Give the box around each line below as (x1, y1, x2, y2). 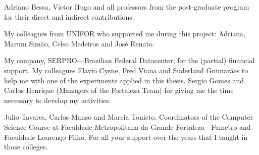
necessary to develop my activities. (4, 94, 111, 105)
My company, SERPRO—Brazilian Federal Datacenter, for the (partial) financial (4, 55, 255, 66)
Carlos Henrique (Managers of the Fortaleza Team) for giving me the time (4, 85, 234, 95)
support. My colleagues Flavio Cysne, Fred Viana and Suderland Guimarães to (4, 65, 248, 75)
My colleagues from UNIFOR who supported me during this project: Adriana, (4, 28, 246, 39)
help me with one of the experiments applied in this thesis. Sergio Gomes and (4, 75, 244, 85)
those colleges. (4, 141, 48, 152)
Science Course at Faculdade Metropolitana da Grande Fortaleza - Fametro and (4, 121, 251, 132)
